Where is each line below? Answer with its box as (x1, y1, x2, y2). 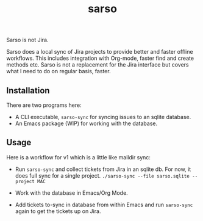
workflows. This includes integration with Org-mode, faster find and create (6, 54, 194, 62)
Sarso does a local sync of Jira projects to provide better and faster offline (6, 48, 193, 56)
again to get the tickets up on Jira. (15, 207, 101, 215)
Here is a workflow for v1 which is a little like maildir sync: (6, 153, 151, 161)
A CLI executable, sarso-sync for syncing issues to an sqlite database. (15, 114, 191, 120)
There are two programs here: (6, 101, 82, 109)
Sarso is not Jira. (6, 36, 49, 44)
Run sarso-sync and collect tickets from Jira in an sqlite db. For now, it (15, 165, 191, 173)
